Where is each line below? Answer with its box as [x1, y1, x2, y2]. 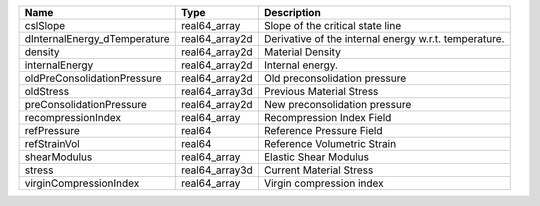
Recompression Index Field [263, 111, 392, 124]
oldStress [24, 85, 70, 98]
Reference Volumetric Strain [263, 137, 397, 150]
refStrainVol [24, 137, 80, 150]
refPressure [24, 124, 80, 137]
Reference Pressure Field [263, 124, 383, 137]
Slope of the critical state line [263, 19, 402, 32]
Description [263, 6, 322, 19]
